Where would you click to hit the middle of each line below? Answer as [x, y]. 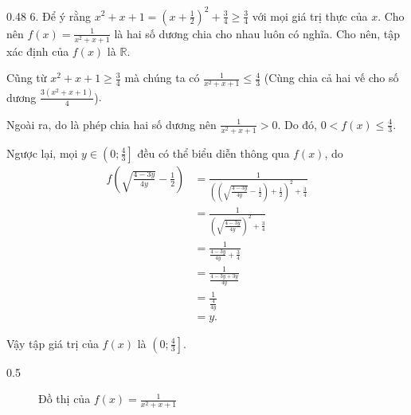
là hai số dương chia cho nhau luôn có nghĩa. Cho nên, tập [257, 33]
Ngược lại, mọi [42, 153]
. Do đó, [297, 124]
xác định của [38, 51]
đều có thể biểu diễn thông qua [213, 153]
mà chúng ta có [162, 78]
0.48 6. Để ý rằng [49, 16]
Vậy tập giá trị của [53, 343]
